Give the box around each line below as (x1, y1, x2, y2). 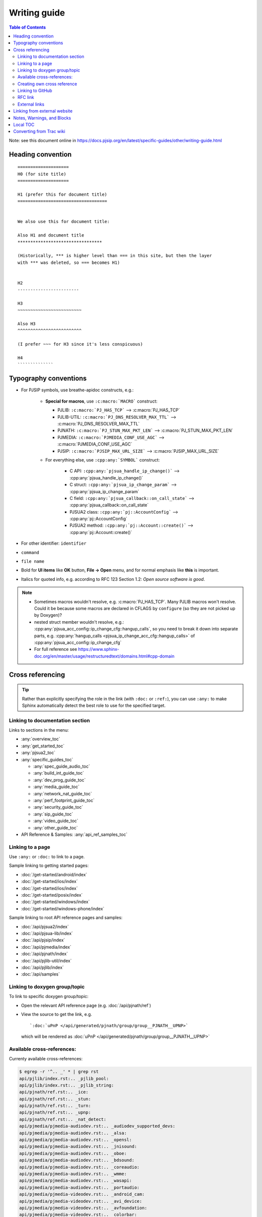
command (21, 550, 40, 555)
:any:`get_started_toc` (21, 743, 65, 749)
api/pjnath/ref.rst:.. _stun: (19, 1096, 91, 1102)
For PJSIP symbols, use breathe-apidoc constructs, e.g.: (21, 387, 134, 393)
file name (21, 559, 45, 564)
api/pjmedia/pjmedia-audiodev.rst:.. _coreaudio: (19, 1164, 140, 1170)
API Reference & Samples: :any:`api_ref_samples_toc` (21, 831, 128, 837)
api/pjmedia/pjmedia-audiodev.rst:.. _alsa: (19, 1130, 127, 1136)
